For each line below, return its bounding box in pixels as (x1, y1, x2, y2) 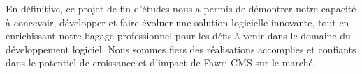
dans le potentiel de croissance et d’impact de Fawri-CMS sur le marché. (6, 55, 316, 70)
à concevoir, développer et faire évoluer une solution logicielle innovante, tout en (6, 15, 349, 29)
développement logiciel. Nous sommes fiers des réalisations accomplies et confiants (6, 41, 356, 56)
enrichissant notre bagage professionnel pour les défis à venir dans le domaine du (6, 28, 351, 43)
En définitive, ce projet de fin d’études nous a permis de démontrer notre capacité (6, 1, 356, 15)
